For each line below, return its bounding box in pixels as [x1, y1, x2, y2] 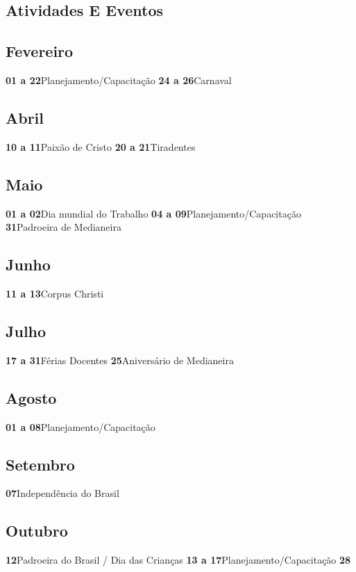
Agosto [6, 386, 57, 408]
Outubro [6, 520, 68, 541]
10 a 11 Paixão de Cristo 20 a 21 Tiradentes [6, 139, 196, 154]
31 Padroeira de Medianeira [6, 220, 121, 234]
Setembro [6, 453, 75, 475]
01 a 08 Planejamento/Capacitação [6, 419, 155, 434]
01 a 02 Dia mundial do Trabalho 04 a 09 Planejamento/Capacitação [6, 206, 301, 220]
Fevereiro [6, 40, 74, 62]
